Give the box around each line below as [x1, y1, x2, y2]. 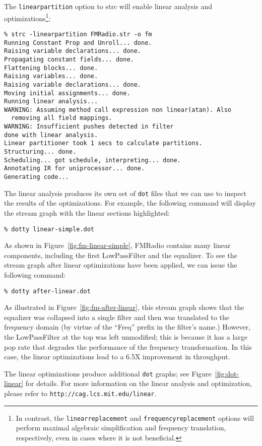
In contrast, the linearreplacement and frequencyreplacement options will [16, 412, 254, 423]
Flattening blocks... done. [4, 64, 98, 72]
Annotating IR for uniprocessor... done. [4, 165, 145, 172]
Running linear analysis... [4, 98, 98, 105]
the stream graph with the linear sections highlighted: [4, 207, 170, 218]
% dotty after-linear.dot [4, 287, 91, 295]
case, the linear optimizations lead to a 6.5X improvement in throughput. [4, 351, 230, 362]
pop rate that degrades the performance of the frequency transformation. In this [4, 341, 252, 352]
